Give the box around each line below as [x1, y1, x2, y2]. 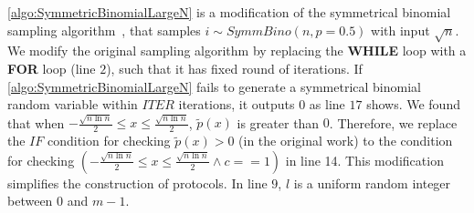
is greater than [237, 113, 320, 132]
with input [371, 20, 430, 39]
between [7, 191, 53, 210]
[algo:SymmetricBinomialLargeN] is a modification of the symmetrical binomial [7, 3, 451, 21]
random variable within [7, 95, 138, 114]
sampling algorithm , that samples [7, 20, 201, 39]
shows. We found [366, 95, 460, 114]
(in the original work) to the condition [238, 131, 453, 150]
